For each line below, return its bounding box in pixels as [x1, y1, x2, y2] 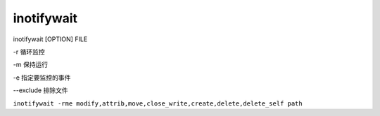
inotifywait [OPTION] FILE [13, 35, 88, 43]
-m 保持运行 [13, 60, 49, 69]
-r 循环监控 [13, 48, 45, 56]
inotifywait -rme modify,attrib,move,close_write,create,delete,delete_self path [13, 99, 303, 108]
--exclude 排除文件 [13, 86, 68, 94]
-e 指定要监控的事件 [13, 73, 71, 82]
